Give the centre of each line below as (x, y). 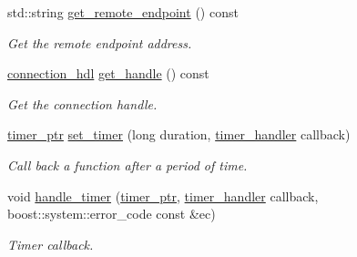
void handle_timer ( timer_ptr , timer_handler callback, (163, 195)
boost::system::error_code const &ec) (112, 214)
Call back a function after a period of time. (127, 164)
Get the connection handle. (82, 103)
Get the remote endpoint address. (100, 42)
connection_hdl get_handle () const (108, 73)
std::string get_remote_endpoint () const (123, 12)
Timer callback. (51, 244)
